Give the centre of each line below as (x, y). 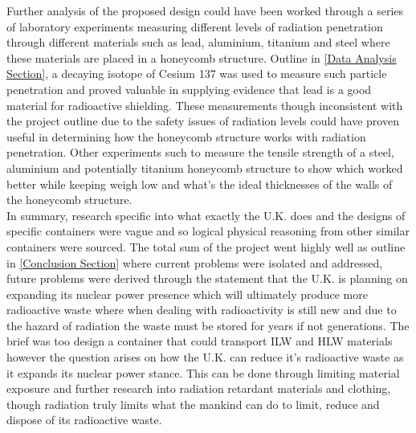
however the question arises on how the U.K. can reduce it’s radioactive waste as (205, 357)
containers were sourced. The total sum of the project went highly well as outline (206, 246)
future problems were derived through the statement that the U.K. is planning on (207, 278)
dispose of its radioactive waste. (84, 420)
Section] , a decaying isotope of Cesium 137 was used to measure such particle (197, 74)
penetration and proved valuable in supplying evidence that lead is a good (189, 89)
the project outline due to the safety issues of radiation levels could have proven (203, 121)
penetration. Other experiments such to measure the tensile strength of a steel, (200, 152)
